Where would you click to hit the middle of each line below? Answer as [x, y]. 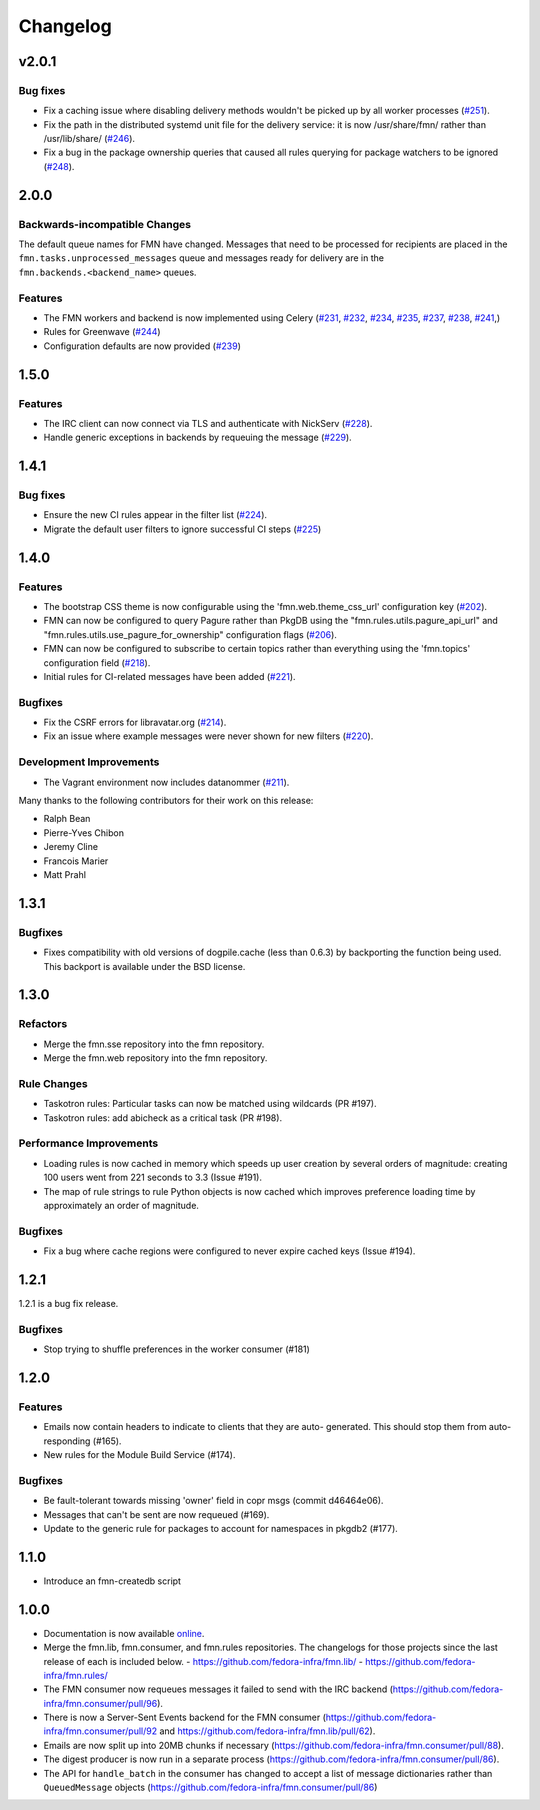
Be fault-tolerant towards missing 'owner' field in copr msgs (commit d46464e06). [213, 1501]
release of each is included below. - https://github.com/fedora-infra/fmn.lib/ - [203, 1661]
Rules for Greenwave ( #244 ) [102, 332]
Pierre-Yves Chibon [84, 832]
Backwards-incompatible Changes [105, 224]
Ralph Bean [67, 819]
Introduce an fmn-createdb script [112, 1581]
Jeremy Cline [71, 847]
